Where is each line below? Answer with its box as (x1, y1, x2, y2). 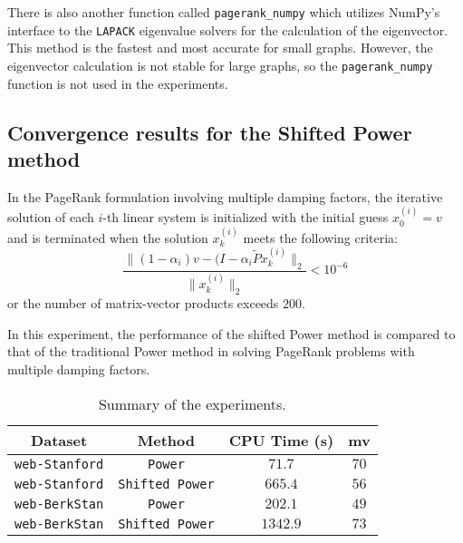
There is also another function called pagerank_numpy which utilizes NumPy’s (7, 3, 440, 21)
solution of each (7, 208, 94, 227)
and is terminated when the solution (7, 228, 208, 247)
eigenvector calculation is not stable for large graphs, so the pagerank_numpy (7, 55, 433, 74)
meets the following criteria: (243, 228, 398, 247)
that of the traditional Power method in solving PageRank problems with (7, 342, 415, 361)
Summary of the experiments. (98, 393, 286, 414)
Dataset (31, 429, 88, 451)
